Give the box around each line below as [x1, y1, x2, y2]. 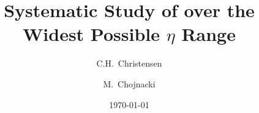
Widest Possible [23, 21, 160, 46]
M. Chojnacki [103, 77, 156, 90]
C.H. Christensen [96, 57, 162, 70]
